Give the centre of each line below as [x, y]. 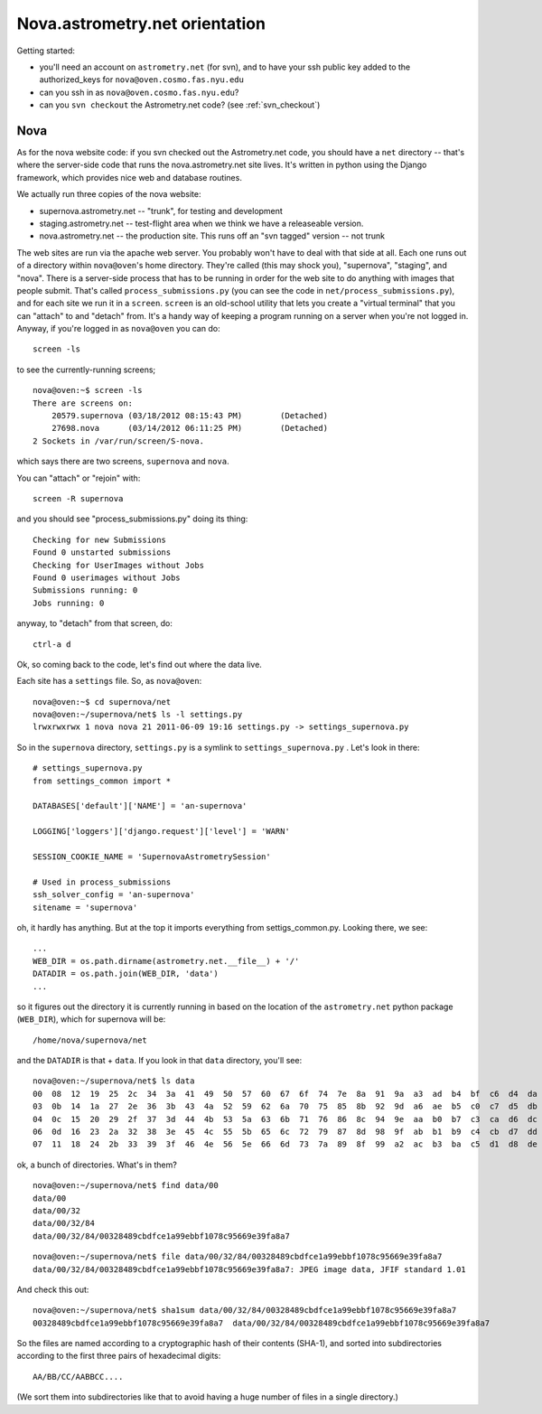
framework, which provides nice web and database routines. [130, 177]
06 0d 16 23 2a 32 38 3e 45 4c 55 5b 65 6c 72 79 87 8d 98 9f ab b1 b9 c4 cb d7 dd [285, 1132]
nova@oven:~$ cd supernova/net [102, 702]
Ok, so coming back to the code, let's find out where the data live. [139, 664]
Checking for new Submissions [100, 539]
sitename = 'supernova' [85, 907]
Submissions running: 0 [85, 590]
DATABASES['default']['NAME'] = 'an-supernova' [140, 806]
